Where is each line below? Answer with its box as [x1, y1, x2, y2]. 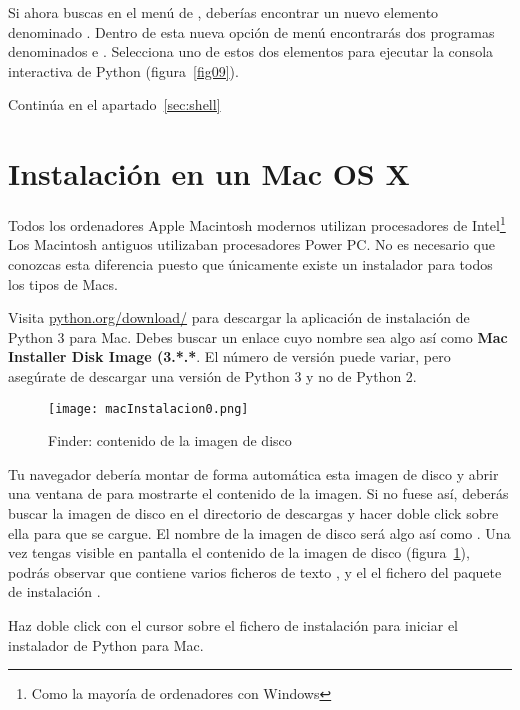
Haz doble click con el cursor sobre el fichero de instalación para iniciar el [8, 614, 458, 635]
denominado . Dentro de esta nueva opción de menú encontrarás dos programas [8, 21, 495, 42]
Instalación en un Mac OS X [8, 153, 410, 194]
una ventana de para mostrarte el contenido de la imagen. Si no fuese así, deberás [8, 483, 509, 504]
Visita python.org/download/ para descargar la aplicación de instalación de [8, 307, 470, 328]
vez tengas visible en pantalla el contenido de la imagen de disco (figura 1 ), [8, 542, 470, 563]
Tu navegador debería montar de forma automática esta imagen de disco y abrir [8, 463, 499, 484]
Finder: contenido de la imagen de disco [48, 430, 292, 451]
